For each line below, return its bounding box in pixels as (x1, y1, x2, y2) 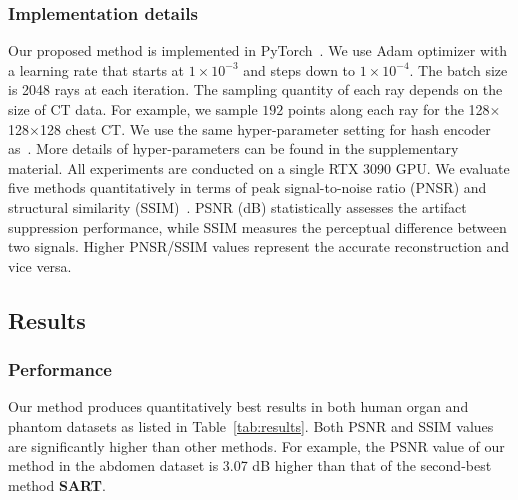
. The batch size (409, 59, 508, 80)
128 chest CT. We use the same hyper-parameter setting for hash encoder (39, 118, 491, 139)
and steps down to (243, 59, 356, 80)
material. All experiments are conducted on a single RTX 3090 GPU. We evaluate (8, 157, 510, 178)
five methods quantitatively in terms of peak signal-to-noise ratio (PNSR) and (8, 177, 487, 198)
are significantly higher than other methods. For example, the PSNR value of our (8, 435, 505, 456)
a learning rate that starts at (8, 59, 185, 80)
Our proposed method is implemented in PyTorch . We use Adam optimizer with (8, 40, 508, 61)
